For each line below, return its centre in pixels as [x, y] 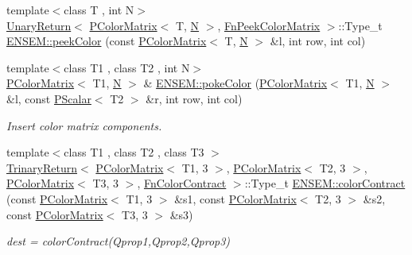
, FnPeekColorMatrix [269, 25]
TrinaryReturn [42, 167]
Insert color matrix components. [84, 125]
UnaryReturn [39, 25]
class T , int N [99, 10]
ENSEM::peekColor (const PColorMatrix [107, 41]
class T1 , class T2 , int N [127, 67]
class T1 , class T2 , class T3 [134, 152]
